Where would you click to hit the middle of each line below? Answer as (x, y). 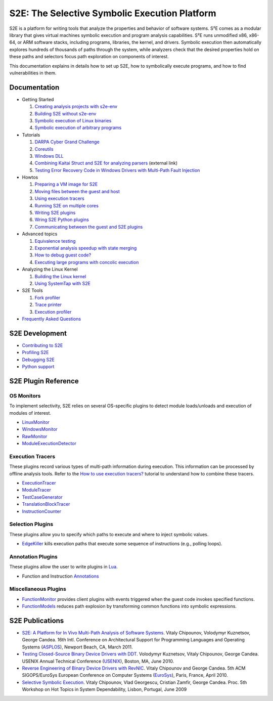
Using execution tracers (59, 199)
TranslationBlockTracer (46, 504)
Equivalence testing (55, 241)
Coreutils (44, 149)
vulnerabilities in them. (33, 73)
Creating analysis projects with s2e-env (76, 107)
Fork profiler (48, 297)
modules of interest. (30, 413)
